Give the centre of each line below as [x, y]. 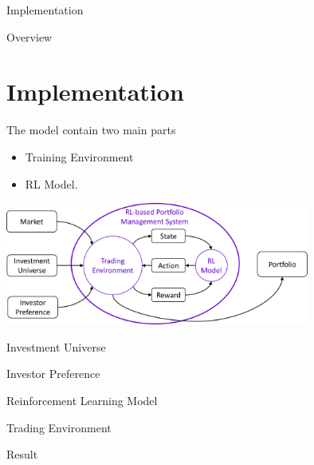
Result [22, 454]
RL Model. [51, 183]
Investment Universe [56, 346]
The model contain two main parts [91, 130]
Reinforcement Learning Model [82, 400]
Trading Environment [59, 427]
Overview [29, 36]
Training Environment [79, 156]
